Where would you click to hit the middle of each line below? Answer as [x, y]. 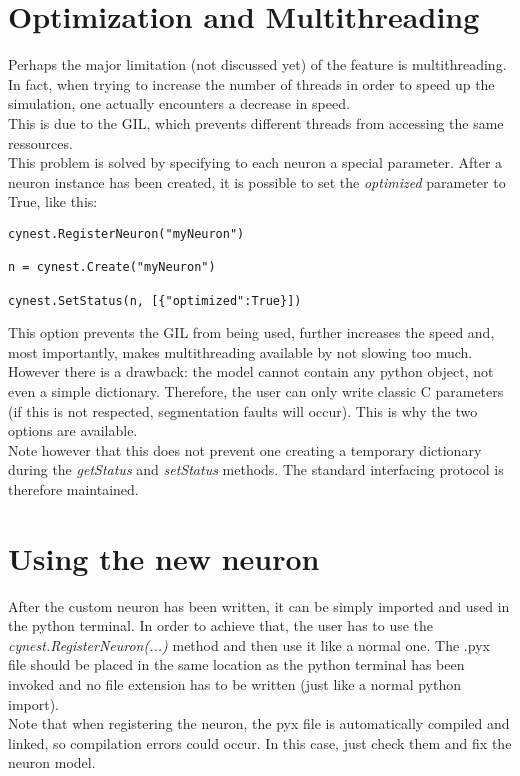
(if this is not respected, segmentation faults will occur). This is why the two [243, 410]
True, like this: [53, 201]
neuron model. [52, 762]
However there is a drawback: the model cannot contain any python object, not [251, 371]
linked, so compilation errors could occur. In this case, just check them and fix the [260, 742]
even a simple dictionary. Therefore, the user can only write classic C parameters [256, 390]
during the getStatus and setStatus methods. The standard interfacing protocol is [256, 469]
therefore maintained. [73, 488]
